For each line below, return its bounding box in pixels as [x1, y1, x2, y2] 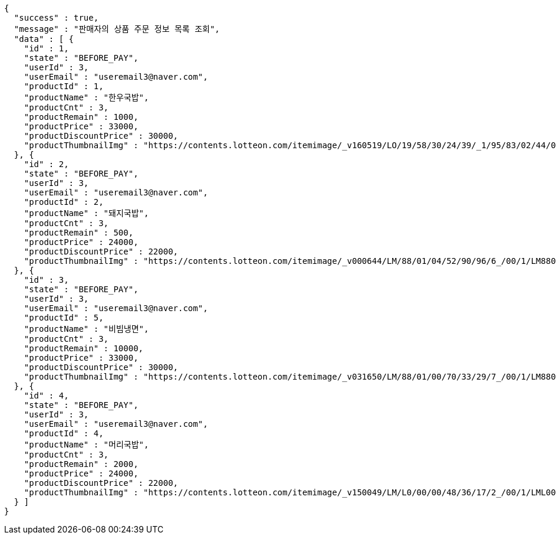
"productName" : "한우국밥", [24, 93, 149, 102]
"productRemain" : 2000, [24, 459, 139, 469]
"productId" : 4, [24, 429, 104, 438]
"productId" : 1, [24, 81, 104, 91]
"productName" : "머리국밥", [24, 440, 149, 449]
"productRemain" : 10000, [24, 344, 144, 353]
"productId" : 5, [24, 313, 104, 322]
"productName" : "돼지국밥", [24, 208, 149, 218]
